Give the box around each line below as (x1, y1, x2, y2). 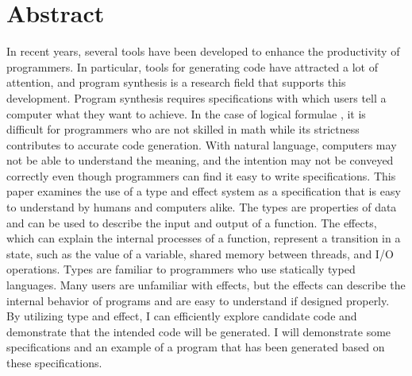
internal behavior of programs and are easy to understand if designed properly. (6, 292, 390, 308)
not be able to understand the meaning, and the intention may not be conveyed (6, 152, 394, 169)
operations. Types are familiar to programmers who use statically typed (6, 261, 356, 277)
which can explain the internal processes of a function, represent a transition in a (6, 230, 401, 246)
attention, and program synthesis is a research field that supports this (6, 74, 346, 91)
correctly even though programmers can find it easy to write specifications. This (6, 167, 396, 184)
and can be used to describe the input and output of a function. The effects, (6, 214, 377, 231)
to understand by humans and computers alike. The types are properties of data (6, 199, 397, 215)
